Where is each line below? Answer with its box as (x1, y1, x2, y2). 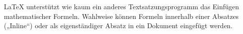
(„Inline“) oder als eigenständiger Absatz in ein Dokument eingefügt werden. (4, 20, 233, 31)
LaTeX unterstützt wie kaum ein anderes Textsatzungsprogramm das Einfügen (4, 1, 239, 11)
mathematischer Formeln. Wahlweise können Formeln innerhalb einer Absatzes (4, 11, 239, 21)
